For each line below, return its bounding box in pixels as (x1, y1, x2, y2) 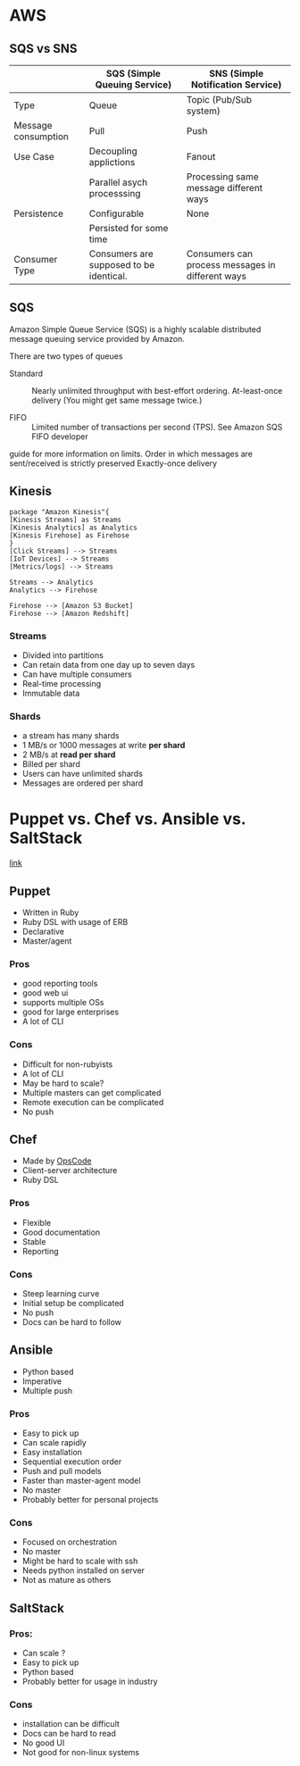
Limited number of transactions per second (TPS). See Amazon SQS (31, 421, 283, 432)
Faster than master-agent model (21, 1475, 141, 1487)
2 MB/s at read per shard (21, 749, 116, 760)
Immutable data (21, 687, 80, 698)
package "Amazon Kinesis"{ (9, 507, 110, 516)
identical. (88, 270, 128, 282)
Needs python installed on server (21, 1565, 146, 1576)
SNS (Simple (209, 68, 264, 79)
